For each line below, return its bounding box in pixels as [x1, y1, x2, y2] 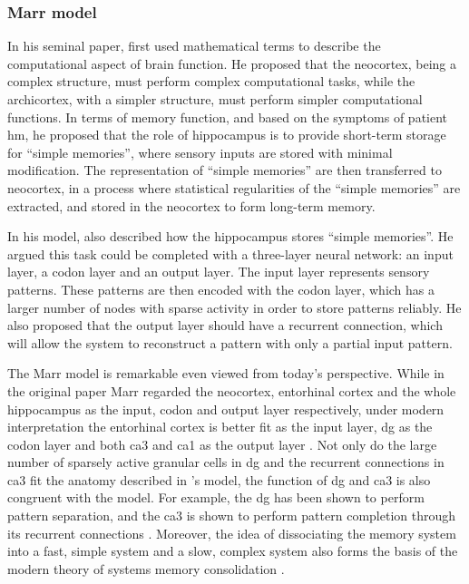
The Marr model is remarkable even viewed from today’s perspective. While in [7, 364, 445, 383]
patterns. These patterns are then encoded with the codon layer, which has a [7, 279, 435, 298]
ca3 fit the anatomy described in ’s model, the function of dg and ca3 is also [7, 470, 431, 489]
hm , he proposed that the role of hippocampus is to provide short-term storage [7, 125, 446, 144]
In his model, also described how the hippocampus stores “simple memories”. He [7, 227, 454, 246]
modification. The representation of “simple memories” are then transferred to [7, 161, 442, 180]
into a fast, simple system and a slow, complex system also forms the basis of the [7, 541, 458, 560]
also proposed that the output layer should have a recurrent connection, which [7, 316, 443, 335]
